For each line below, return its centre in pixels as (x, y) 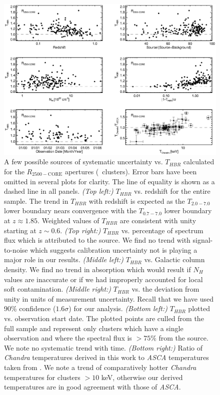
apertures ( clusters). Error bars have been (131, 172)
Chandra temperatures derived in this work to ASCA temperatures (106, 357)
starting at (20, 230)
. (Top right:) (80, 230)
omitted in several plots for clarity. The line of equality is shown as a (109, 181)
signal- (203, 240)
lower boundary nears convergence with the (70, 210)
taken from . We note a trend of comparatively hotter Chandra (100, 367)
